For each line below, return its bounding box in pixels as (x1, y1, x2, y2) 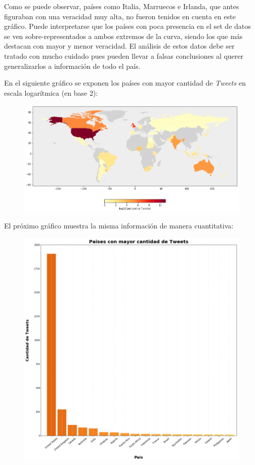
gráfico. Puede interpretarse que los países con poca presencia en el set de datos (4, 21, 251, 31)
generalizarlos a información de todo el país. (4, 60, 141, 71)
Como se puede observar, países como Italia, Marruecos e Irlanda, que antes (4, 1, 239, 11)
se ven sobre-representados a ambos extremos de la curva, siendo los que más (4, 30, 243, 41)
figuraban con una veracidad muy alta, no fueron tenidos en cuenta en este (4, 11, 236, 21)
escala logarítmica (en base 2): (4, 87, 98, 98)
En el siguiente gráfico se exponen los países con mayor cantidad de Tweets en (4, 77, 246, 88)
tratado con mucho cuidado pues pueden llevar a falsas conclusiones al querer (4, 50, 244, 61)
